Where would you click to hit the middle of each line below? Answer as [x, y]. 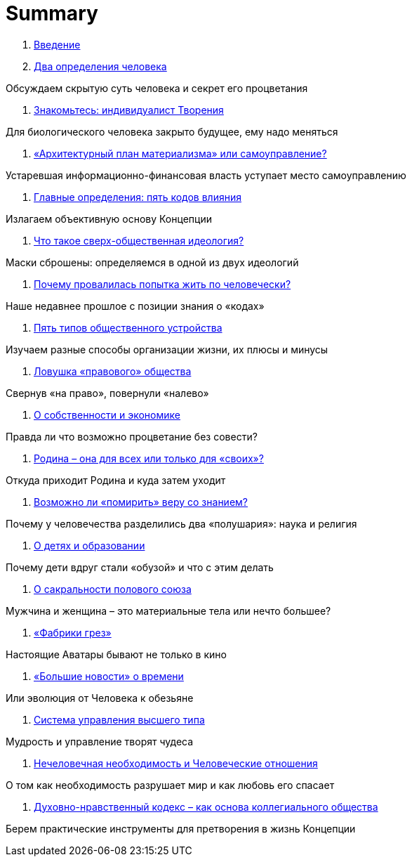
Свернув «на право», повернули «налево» [107, 393]
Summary [52, 13]
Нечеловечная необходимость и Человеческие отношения [176, 763]
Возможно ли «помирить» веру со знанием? [141, 502]
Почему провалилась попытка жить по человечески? [162, 284]
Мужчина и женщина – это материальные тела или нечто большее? [168, 610]
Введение [57, 44]
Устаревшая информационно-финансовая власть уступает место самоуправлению [206, 175]
